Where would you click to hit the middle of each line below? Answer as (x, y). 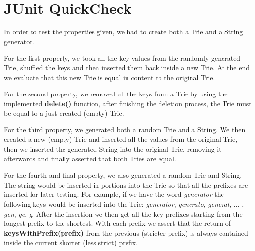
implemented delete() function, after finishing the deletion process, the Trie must (128, 103)
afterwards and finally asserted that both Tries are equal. (90, 158)
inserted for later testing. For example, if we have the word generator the (114, 194)
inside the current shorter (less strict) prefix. (71, 242)
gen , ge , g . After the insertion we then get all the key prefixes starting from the (123, 213)
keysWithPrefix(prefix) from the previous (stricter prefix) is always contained (126, 233)
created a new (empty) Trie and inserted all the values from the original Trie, (121, 139)
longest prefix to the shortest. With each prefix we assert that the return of (118, 223)
